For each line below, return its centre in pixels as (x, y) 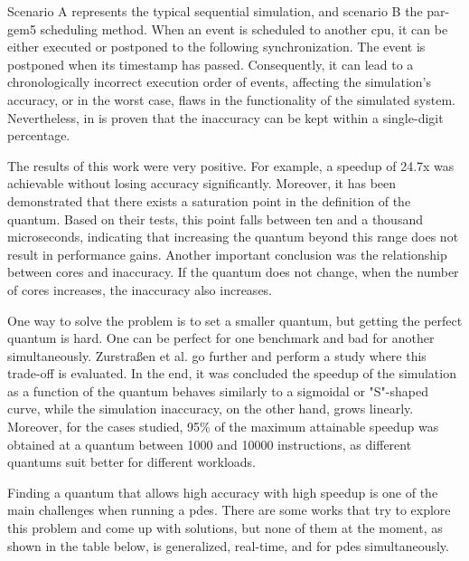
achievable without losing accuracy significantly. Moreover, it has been (202, 183)
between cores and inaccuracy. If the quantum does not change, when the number (233, 272)
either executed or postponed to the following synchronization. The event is (216, 47)
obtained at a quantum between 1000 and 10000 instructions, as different (210, 444)
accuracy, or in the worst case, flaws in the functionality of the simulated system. (231, 99)
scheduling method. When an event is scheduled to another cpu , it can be (244, 29)
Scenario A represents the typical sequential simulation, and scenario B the (215, 11)
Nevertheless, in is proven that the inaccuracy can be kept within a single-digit (225, 117)
